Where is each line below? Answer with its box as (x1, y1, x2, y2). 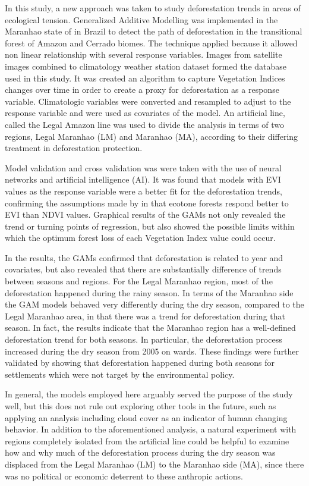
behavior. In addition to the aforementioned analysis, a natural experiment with (5, 423, 297, 435)
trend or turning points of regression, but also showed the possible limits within (5, 220, 295, 232)
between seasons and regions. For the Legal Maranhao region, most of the (5, 275, 273, 287)
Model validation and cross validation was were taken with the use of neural (5, 161, 282, 174)
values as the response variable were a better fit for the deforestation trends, (5, 184, 282, 197)
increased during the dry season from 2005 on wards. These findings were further (5, 344, 299, 357)
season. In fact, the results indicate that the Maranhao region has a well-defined (5, 321, 296, 334)
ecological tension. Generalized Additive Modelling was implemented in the (5, 13, 278, 26)
